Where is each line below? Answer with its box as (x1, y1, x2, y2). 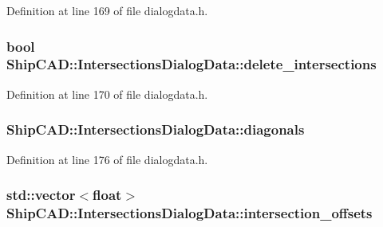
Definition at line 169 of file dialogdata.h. (6, 2, 208, 18)
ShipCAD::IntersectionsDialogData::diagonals (6, 119, 305, 139)
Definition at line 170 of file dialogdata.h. (6, 85, 208, 102)
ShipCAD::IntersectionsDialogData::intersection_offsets (6, 202, 373, 222)
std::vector (6, 185, 76, 205)
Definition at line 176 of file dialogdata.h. (6, 151, 208, 167)
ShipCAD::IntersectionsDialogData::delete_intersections (6, 54, 377, 74)
